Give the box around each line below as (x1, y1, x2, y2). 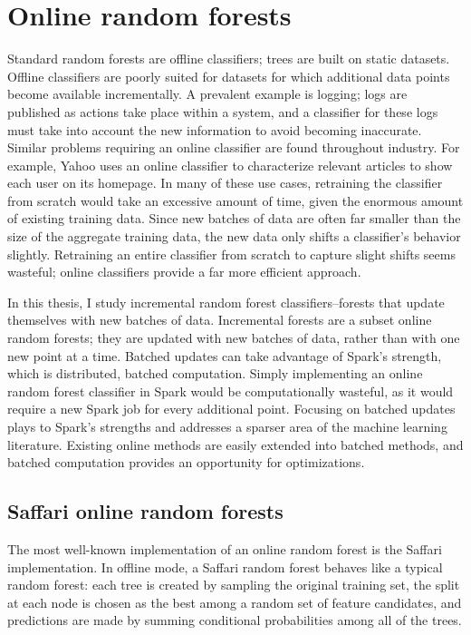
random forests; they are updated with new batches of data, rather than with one (7, 328, 460, 347)
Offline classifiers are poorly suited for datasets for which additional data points (7, 66, 450, 85)
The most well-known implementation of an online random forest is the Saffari (7, 539, 442, 558)
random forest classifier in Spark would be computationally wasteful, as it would (7, 381, 454, 400)
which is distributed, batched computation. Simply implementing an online (7, 364, 423, 383)
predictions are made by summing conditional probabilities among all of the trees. (7, 611, 462, 630)
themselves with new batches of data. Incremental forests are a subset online (7, 310, 432, 329)
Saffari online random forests (7, 497, 284, 525)
